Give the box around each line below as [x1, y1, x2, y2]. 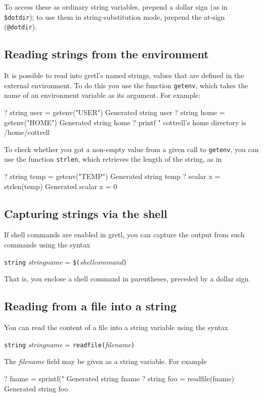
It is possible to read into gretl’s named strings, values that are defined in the [4, 70, 244, 81]
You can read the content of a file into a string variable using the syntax [4, 322, 228, 333]
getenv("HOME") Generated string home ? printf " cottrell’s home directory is [4, 117, 246, 127]
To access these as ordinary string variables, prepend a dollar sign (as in [4, 2, 228, 12]
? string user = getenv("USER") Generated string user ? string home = [4, 106, 225, 117]
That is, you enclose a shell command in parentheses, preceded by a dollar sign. [4, 273, 251, 284]
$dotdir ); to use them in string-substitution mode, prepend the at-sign [4, 11, 225, 22]
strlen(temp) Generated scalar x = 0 [4, 181, 117, 191]
